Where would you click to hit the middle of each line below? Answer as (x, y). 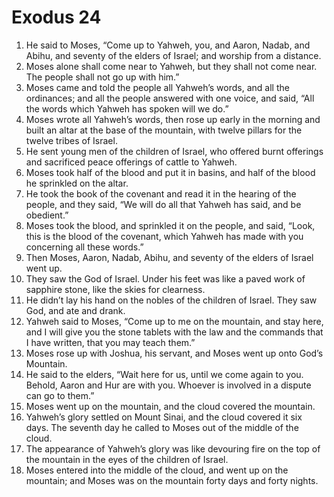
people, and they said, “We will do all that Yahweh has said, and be (163, 204)
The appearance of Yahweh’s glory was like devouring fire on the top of (173, 448)
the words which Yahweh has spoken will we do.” (127, 108)
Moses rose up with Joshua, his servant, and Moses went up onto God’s (174, 353)
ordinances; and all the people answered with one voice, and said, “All (170, 98)
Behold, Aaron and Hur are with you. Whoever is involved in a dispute (168, 385)
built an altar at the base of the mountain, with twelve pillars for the (164, 130)
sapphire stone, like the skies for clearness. (115, 289)
